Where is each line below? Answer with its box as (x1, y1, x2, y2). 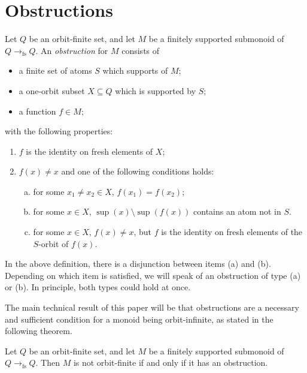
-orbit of (38, 237, 69, 249)
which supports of (102, 64, 168, 77)
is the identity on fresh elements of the (161, 225, 303, 238)
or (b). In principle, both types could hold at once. (5, 281, 191, 293)
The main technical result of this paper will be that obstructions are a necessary (5, 301, 299, 314)
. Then (35, 356, 60, 369)
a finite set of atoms (19, 64, 92, 77)
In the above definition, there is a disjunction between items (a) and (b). (5, 257, 271, 270)
